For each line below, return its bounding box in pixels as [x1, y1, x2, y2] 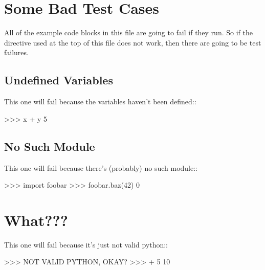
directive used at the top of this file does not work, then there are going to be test [4, 37, 261, 48]
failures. [4, 47, 29, 58]
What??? [4, 209, 68, 230]
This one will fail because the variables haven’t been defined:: [4, 96, 196, 107]
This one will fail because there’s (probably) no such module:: [4, 162, 198, 173]
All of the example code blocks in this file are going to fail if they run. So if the [4, 27, 253, 38]
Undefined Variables [4, 72, 113, 88]
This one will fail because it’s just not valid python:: [4, 239, 168, 250]
